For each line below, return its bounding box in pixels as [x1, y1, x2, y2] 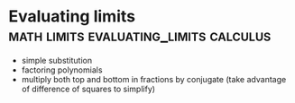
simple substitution [21, 55, 92, 65]
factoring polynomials [21, 64, 103, 75]
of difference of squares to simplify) [21, 83, 155, 94]
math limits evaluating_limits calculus [8, 25, 272, 46]
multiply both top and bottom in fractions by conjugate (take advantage [21, 73, 287, 84]
